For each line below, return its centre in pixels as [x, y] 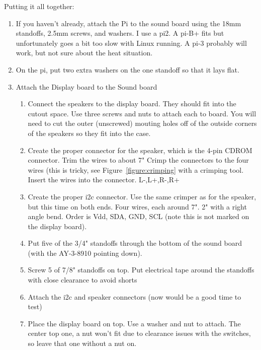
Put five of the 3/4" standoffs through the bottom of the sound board [135, 243]
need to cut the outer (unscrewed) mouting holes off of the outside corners [142, 123]
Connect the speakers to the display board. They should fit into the [132, 103]
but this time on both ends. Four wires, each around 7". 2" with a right [137, 206]
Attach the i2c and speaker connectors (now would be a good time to [135, 296]
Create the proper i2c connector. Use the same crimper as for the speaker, [142, 196]
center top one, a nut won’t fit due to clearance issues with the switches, [139, 333]
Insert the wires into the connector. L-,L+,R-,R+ [104, 180]
